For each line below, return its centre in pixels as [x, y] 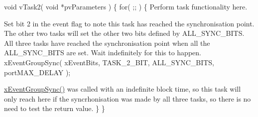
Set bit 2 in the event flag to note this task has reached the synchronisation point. [129, 23]
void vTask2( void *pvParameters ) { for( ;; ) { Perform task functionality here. [126, 6]
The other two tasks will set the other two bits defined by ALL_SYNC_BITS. [124, 33]
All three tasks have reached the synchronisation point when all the [107, 43]
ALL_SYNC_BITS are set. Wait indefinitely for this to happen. [103, 53]
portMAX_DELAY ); [37, 72]
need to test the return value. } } [55, 108]
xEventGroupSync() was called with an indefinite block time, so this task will [123, 89]
